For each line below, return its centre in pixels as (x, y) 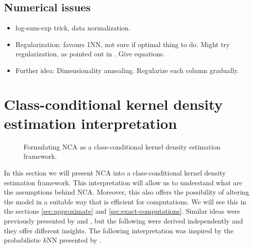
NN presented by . (74, 240)
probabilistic (23, 240)
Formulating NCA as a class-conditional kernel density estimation (122, 146)
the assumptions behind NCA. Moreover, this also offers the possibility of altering (126, 192)
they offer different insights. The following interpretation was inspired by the (119, 230)
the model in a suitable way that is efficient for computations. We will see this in (125, 201)
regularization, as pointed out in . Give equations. (90, 54)
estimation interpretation (91, 123)
